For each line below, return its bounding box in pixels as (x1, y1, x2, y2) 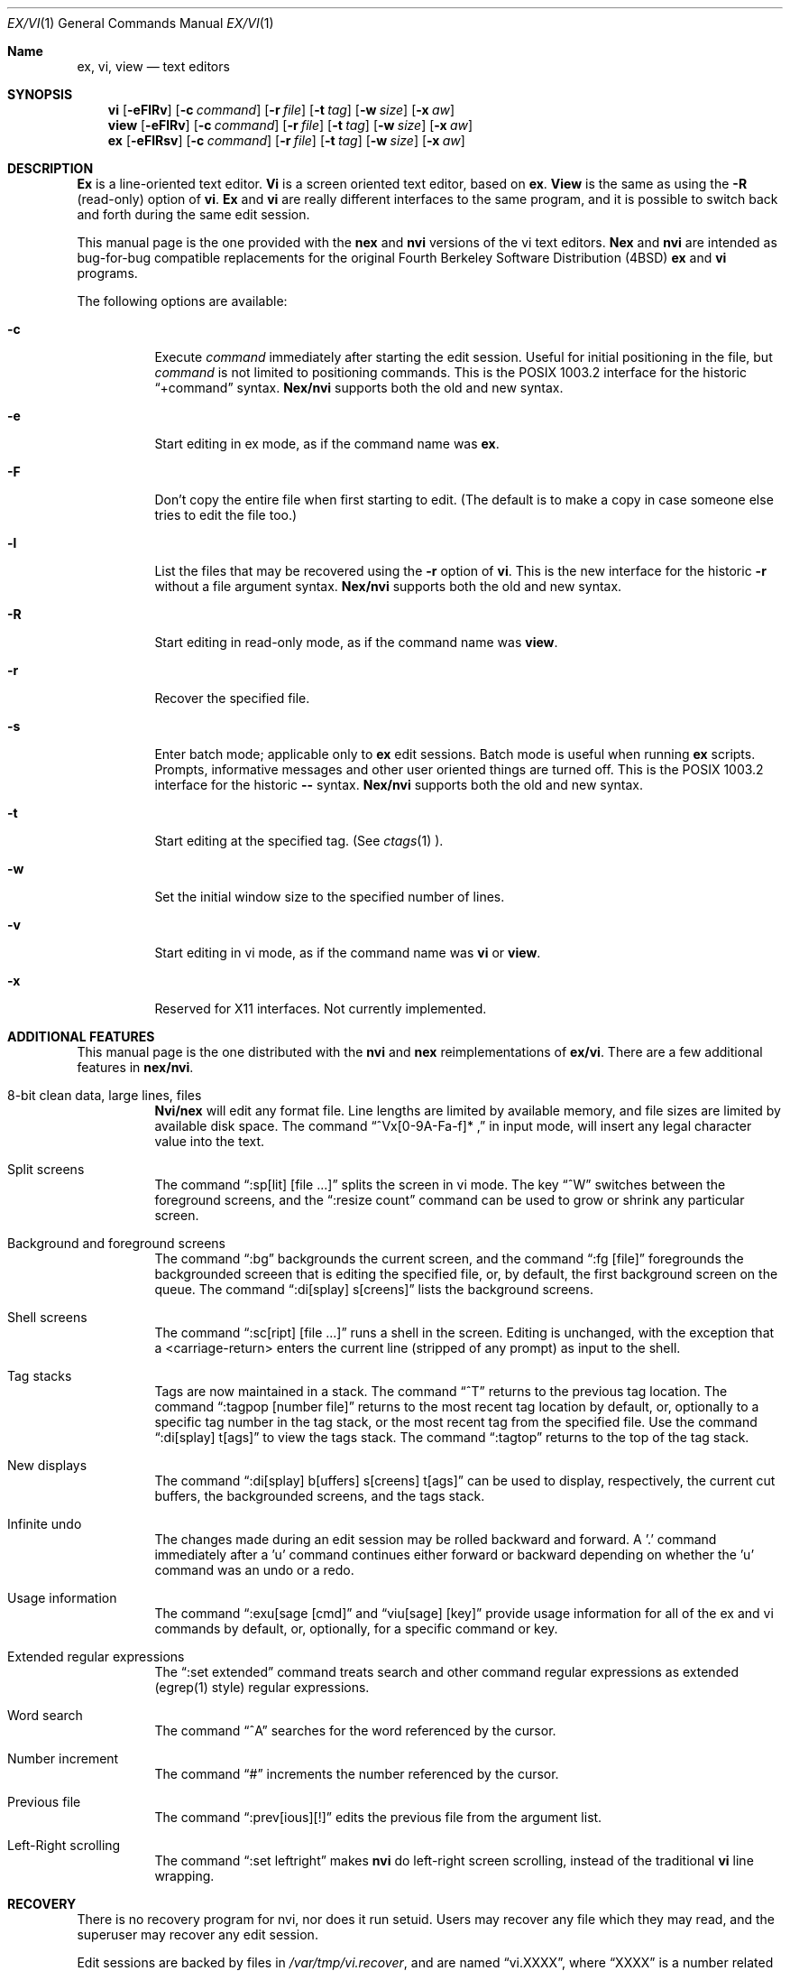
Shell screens (7, 1309, 87, 1325)
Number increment (7, 1751, 119, 1766)
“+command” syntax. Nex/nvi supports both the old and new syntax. (154, 380, 564, 395)
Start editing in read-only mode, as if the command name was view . (154, 634, 558, 650)
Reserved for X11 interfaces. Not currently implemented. (154, 1001, 487, 1016)
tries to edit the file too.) (154, 507, 298, 523)
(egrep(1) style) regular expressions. (154, 1680, 370, 1695)
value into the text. (154, 1134, 265, 1149)
